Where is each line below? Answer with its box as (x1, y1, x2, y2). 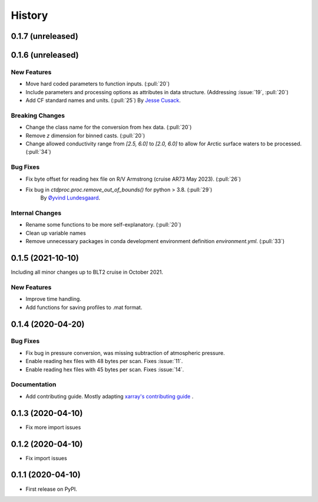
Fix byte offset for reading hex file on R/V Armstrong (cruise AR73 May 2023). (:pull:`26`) (25, 175, 241, 182)
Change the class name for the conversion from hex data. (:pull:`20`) (25, 124, 192, 131)
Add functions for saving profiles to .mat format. (25, 304, 143, 311)
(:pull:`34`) (25, 148, 51, 155)
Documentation (11, 380, 57, 388)
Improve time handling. (25, 295, 82, 302)
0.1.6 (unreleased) (11, 50, 79, 60)
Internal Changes (11, 209, 62, 217)
